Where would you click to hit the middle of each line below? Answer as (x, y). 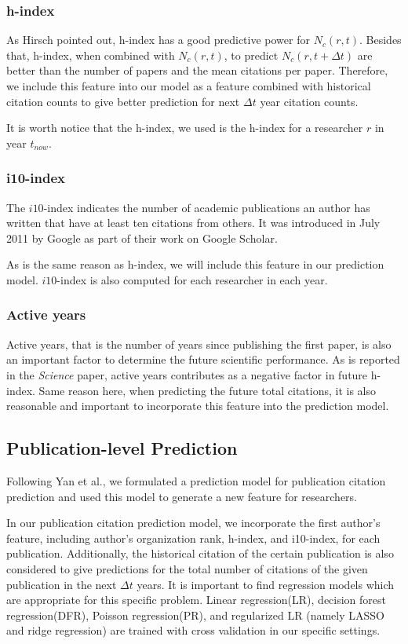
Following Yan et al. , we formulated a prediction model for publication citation (196, 480)
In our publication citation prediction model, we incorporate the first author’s (193, 523)
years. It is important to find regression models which (266, 584)
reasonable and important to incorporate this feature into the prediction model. (198, 406)
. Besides (381, 40)
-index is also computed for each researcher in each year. (192, 279)
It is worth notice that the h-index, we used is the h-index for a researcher (185, 128)
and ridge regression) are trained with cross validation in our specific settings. (193, 630)
